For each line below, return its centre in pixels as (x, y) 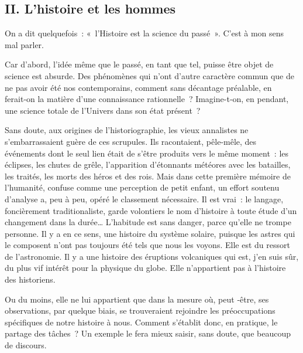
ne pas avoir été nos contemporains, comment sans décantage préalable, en (138, 87)
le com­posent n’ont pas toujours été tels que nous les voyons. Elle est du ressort (147, 245)
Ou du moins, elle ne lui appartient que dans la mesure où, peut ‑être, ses (137, 299)
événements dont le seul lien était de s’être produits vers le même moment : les (147, 153)
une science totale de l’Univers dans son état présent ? (103, 110)
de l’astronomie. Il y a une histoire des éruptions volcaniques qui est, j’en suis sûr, (152, 256)
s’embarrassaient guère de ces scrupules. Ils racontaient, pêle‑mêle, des (131, 141)
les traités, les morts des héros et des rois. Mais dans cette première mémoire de (148, 176)
